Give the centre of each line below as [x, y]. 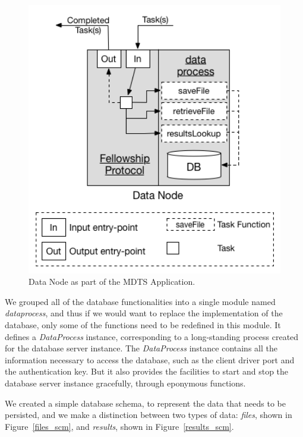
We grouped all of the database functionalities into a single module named [140, 301]
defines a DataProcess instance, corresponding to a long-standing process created [152, 336]
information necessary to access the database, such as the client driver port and [150, 359]
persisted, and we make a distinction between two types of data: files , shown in [149, 415]
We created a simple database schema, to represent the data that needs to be [145, 403]
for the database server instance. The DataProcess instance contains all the [141, 348]
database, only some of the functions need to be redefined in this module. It [143, 325]
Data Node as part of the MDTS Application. [112, 282]
